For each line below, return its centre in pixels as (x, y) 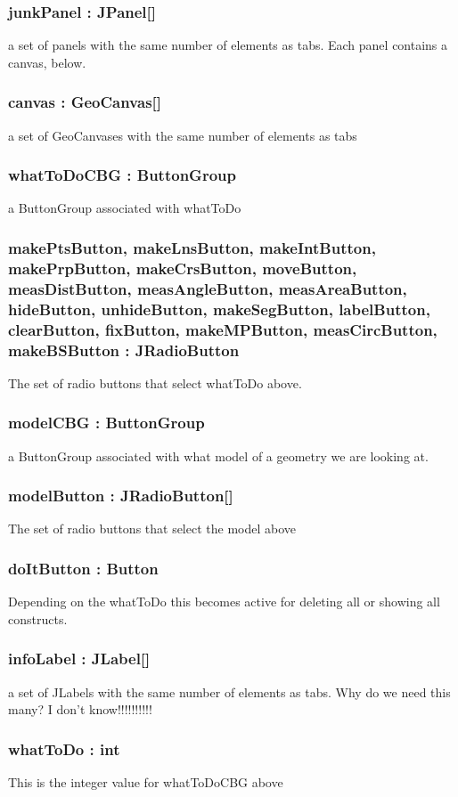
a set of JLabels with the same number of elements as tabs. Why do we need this (229, 691)
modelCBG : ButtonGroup (106, 423)
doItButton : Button (83, 568)
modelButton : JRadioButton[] (121, 496)
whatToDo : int (64, 748)
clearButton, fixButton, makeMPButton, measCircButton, (223, 329)
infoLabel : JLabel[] (79, 659)
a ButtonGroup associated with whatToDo (125, 208)
